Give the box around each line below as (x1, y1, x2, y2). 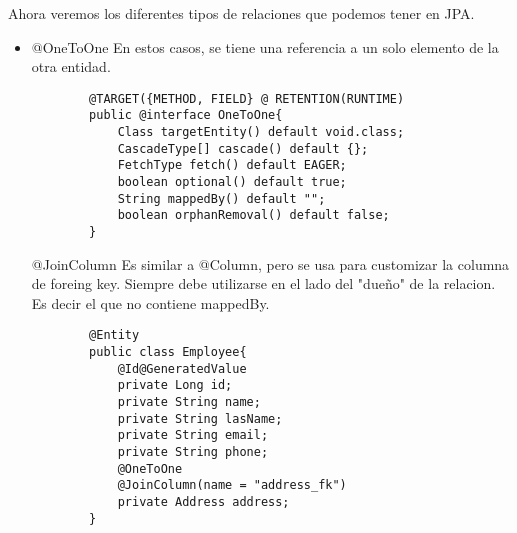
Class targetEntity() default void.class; (117, 125, 405, 140)
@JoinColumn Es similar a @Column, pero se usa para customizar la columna (31, 253, 510, 274)
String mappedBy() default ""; (117, 191, 326, 206)
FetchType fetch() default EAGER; (117, 158, 347, 173)
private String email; (117, 428, 269, 443)
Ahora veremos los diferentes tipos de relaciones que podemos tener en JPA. (8, 3, 475, 23)
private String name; (117, 395, 261, 410)
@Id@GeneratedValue (117, 361, 247, 376)
